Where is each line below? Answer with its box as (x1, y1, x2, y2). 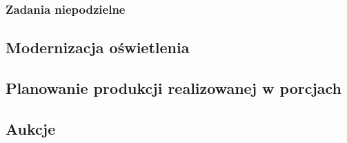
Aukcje (6, 117, 56, 139)
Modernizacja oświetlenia (6, 37, 190, 58)
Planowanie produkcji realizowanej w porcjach (6, 77, 342, 99)
